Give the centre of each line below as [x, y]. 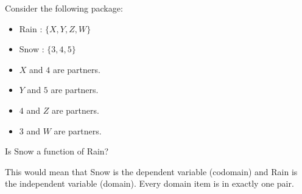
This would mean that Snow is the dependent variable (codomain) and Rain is [151, 171]
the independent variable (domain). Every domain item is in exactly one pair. [149, 183]
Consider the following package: [64, 8]
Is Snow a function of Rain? [57, 151]
